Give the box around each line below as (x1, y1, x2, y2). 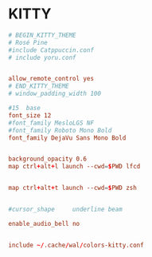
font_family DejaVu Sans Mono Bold (8, 133, 127, 142)
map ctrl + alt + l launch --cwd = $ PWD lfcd (8, 163, 141, 171)
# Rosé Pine (8, 38, 48, 46)
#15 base (8, 105, 41, 113)
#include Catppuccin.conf (8, 45, 94, 54)
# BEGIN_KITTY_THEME (8, 31, 77, 39)
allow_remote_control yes (8, 75, 94, 83)
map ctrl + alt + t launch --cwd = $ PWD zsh (8, 184, 137, 192)
